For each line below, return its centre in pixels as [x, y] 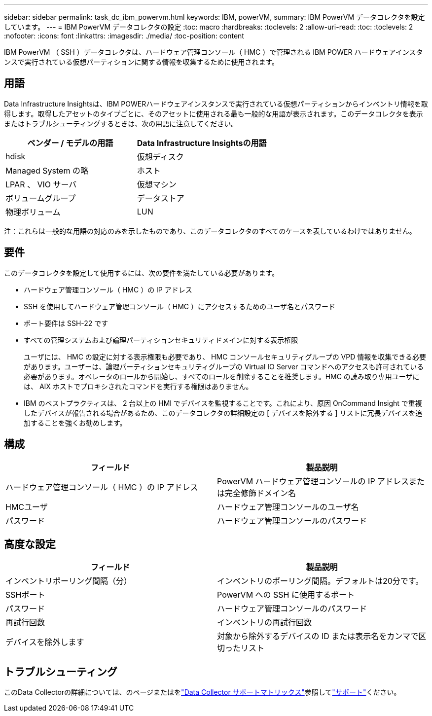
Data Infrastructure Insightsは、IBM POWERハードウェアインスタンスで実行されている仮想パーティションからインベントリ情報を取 [216, 104]
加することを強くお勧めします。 [75, 423]
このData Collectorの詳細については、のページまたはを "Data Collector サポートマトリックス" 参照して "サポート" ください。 [202, 692]
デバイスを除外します [45, 642]
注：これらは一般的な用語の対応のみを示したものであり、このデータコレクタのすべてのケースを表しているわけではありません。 [210, 231]
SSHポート [25, 595]
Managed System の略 [47, 170]
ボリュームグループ [41, 198]
